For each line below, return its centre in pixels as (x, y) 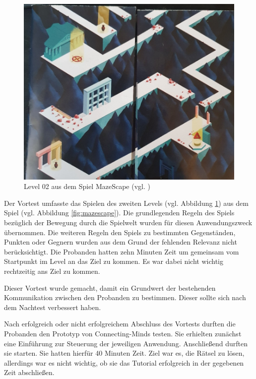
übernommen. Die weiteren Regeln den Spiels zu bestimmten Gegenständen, (120, 232)
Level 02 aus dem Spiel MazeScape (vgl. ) (87, 186)
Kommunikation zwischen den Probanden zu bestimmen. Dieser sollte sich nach (125, 297)
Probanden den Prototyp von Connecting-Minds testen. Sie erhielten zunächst (123, 333)
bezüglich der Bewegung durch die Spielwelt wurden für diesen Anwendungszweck (128, 222)
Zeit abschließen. (29, 372)
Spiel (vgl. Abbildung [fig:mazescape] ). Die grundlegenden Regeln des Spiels (119, 213)
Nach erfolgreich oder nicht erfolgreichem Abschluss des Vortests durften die (120, 324)
